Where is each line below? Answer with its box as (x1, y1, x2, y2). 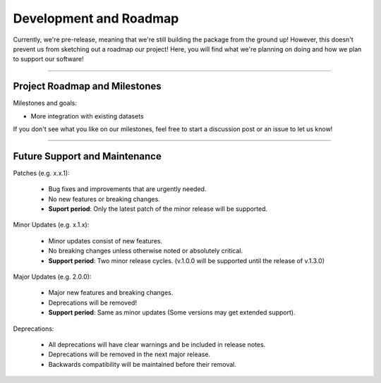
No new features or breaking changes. (48, 195, 160, 203)
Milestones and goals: (13, 99, 78, 107)
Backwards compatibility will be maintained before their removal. (48, 360, 236, 368)
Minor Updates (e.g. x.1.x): (13, 221, 90, 229)
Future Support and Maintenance (13, 150, 162, 162)
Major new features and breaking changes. (48, 288, 174, 297)
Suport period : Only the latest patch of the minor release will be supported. (48, 205, 268, 213)
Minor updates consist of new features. (48, 236, 162, 245)
